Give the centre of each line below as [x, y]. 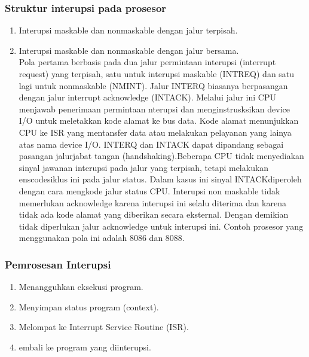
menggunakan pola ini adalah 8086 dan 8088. [102, 238]
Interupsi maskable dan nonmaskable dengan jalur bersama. [129, 50]
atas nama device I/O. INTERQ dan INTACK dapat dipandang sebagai [151, 144]
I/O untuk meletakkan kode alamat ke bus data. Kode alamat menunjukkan [159, 120]
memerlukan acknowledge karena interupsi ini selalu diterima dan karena [152, 202]
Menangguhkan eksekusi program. [81, 287]
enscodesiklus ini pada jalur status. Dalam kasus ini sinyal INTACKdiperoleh [160, 179]
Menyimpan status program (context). [89, 306]
